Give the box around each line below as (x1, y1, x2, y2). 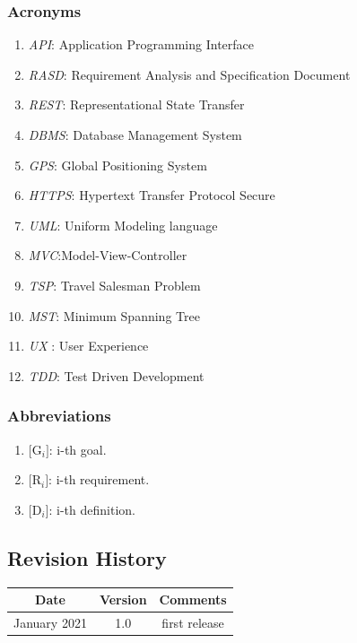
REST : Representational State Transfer (28, 95, 245, 114)
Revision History (7, 543, 167, 571)
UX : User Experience (28, 336, 149, 355)
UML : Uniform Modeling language (28, 215, 218, 234)
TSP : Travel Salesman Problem (28, 275, 201, 294)
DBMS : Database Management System (28, 126, 242, 143)
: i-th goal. (48, 439, 107, 458)
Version (99, 590, 147, 609)
